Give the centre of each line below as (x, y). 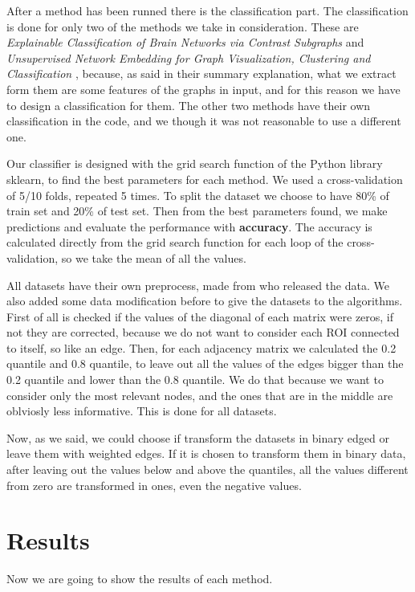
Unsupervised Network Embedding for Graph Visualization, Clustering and (189, 57)
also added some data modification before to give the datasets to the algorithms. (205, 301)
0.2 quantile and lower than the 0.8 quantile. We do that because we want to (195, 380)
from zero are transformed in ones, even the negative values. (154, 485)
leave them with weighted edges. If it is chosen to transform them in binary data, (206, 453)
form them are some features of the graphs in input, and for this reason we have (203, 89)
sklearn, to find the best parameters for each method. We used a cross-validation (205, 179)
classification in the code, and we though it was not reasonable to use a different (204, 121)
